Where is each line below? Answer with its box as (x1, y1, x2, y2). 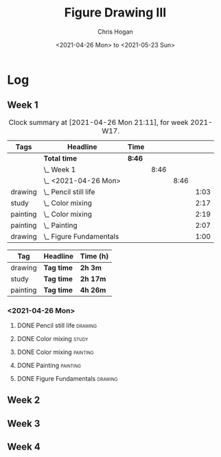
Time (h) (80, 251, 109, 261)
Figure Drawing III (64, 5, 167, 21)
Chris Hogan (97, 27, 134, 36)
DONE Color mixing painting (16, 348, 94, 356)
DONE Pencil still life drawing (16, 321, 97, 330)
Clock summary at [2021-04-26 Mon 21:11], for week (8, 117, 189, 127)
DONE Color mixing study (16, 335, 89, 343)
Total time (43, 153, 78, 163)
